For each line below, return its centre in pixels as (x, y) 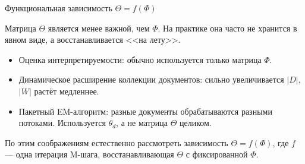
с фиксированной (217, 154)
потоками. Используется (62, 123)
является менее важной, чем (99, 28)
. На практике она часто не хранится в (227, 28)
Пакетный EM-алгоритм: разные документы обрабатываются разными (145, 111)
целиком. (196, 123)
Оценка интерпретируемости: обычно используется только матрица (140, 59)
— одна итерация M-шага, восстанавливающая (89, 154)
